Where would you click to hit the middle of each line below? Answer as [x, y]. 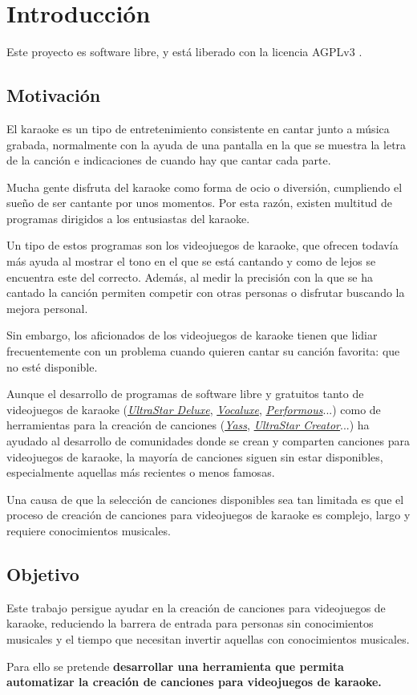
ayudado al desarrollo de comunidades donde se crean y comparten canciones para [208, 441]
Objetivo [43, 573]
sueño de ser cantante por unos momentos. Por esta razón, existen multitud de [200, 203]
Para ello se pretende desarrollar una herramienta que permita [175, 666]
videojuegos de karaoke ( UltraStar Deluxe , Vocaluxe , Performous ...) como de [194, 409]
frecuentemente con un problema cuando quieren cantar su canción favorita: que [203, 351]
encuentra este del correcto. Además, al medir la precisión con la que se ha [190, 276]
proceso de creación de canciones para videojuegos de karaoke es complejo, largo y [208, 515]
